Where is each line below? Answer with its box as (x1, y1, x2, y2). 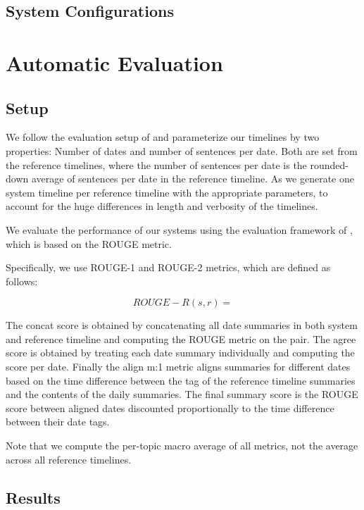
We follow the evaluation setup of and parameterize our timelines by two (6, 130, 320, 144)
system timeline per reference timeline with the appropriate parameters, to (6, 185, 328, 199)
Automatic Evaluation (6, 48, 223, 77)
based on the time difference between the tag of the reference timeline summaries (6, 373, 356, 387)
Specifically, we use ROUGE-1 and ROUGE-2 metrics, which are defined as (6, 260, 331, 275)
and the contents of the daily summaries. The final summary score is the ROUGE (6, 387, 358, 402)
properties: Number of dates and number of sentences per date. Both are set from (6, 143, 358, 158)
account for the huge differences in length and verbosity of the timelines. (6, 199, 318, 213)
